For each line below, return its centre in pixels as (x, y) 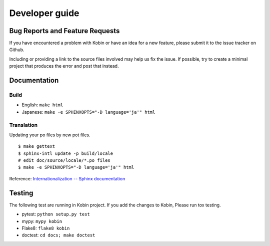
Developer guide (44, 13)
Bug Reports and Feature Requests (64, 31)
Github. (17, 50)
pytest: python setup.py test (56, 214)
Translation (23, 125)
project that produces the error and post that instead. (64, 66)
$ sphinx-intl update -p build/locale (66, 153)
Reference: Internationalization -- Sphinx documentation (67, 178)
